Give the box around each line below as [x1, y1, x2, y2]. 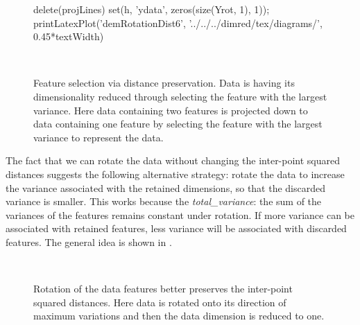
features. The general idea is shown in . [6, 234, 172, 249]
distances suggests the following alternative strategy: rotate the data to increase [6, 166, 345, 181]
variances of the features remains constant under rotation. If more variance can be [6, 207, 355, 222]
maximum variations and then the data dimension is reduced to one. [33, 308, 325, 323]
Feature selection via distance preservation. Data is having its [33, 76, 295, 90]
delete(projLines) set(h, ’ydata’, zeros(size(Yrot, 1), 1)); [33, 2, 270, 16]
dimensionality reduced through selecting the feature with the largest [33, 89, 327, 103]
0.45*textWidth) [33, 29, 104, 44]
